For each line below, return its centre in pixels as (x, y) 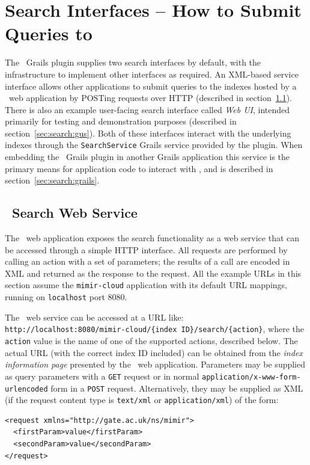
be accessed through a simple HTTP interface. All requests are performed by (146, 249)
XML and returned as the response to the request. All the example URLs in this (153, 273)
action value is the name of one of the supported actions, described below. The (151, 341)
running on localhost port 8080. (66, 297)
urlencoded (26, 389)
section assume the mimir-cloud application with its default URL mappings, (146, 285)
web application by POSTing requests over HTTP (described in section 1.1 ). (150, 98)
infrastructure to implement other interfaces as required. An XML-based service (152, 74)
